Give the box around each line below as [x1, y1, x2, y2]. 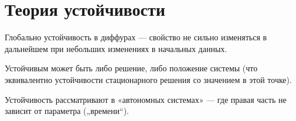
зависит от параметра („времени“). [5, 105, 129, 117]
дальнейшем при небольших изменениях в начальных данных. [5, 42, 227, 54]
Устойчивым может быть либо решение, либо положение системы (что [5, 62, 258, 74]
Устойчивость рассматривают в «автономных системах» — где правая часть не [5, 93, 287, 105]
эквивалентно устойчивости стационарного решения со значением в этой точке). [5, 73, 292, 85]
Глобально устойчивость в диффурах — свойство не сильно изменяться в [5, 31, 267, 43]
